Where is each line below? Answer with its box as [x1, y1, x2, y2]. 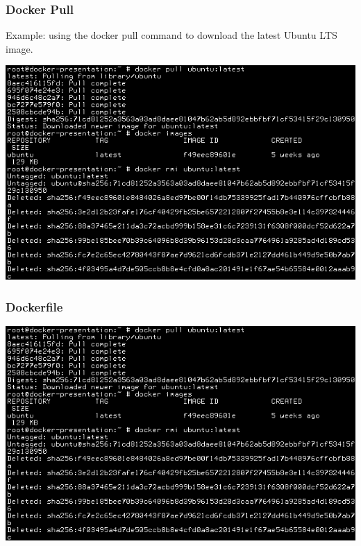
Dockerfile [6, 298, 63, 315]
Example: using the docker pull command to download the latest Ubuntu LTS [6, 28, 337, 42]
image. [6, 41, 33, 56]
